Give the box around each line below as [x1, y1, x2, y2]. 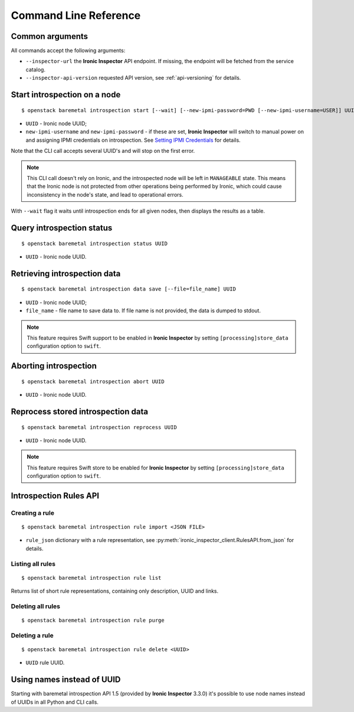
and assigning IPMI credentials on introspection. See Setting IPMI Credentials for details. [25, 136, 241, 143]
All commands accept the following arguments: [11, 47, 126, 54]
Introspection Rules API [11, 491, 100, 501]
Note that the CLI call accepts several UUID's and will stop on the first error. [11, 148, 195, 155]
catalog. [25, 66, 45, 73]
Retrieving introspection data [11, 269, 121, 279]
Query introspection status [11, 223, 113, 233]
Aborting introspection [11, 361, 97, 371]
